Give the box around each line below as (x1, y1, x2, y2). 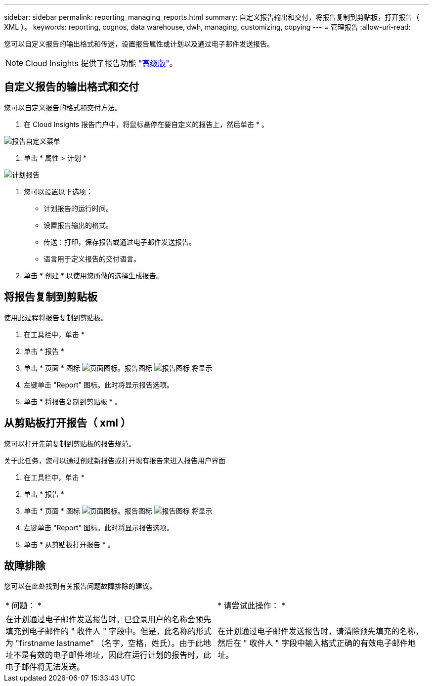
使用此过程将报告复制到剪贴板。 (4, 313, 108, 322)
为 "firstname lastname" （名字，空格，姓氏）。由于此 (5, 638, 203, 648)
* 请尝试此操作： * (217, 600, 286, 611)
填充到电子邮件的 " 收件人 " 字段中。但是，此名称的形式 (5, 626, 212, 637)
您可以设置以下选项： (24, 187, 93, 196)
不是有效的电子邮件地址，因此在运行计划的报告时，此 (13, 650, 212, 660)
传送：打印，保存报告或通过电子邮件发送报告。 (43, 237, 196, 246)
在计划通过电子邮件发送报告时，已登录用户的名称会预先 (5, 614, 212, 625)
